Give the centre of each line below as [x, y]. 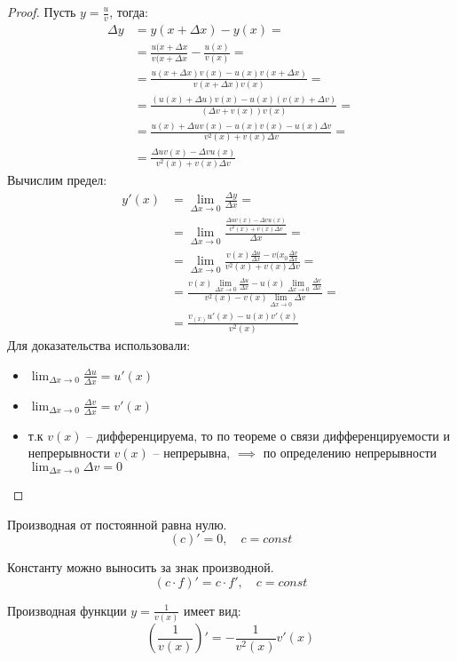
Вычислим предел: [57, 180]
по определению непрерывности [350, 453]
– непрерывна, [192, 453]
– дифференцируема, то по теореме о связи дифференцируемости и [268, 435]
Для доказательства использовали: [99, 345]
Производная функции [67, 610]
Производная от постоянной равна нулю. [117, 524]
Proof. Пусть [42, 12]
